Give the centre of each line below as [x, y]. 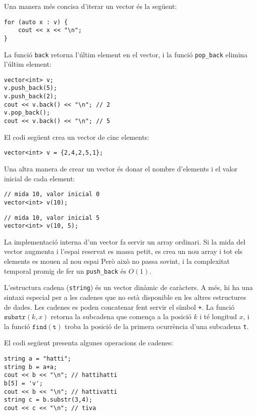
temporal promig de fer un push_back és [65, 270]
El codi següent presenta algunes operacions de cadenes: [89, 343]
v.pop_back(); [27, 113]
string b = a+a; [31, 367]
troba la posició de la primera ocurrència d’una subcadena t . [157, 326]
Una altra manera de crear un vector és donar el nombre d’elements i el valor [121, 168]
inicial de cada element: [40, 178]
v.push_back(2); [31, 97]
